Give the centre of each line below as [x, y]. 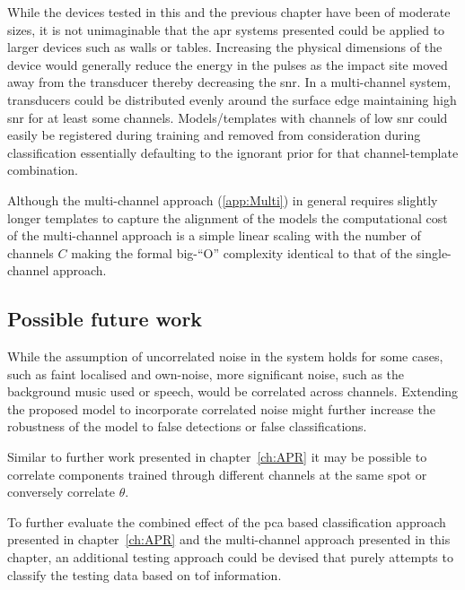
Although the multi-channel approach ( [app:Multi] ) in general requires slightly [223, 200]
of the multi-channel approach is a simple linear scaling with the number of [214, 235]
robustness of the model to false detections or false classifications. [187, 426]
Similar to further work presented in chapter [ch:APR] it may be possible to [217, 457]
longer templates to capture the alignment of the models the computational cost [228, 217]
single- [434, 252]
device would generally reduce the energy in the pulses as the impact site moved [228, 64]
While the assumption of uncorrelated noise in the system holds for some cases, [225, 356]
